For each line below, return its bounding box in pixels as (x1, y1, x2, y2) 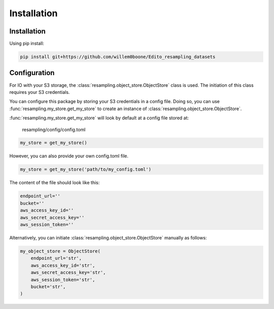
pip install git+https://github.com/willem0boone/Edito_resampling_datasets (20, 54, 216, 60)
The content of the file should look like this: (9, 180, 100, 186)
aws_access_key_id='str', (30, 262, 95, 268)
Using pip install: (9, 41, 44, 47)
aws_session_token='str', (30, 277, 95, 283)
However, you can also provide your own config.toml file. (9, 153, 129, 159)
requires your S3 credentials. (9, 89, 70, 95)
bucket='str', (30, 284, 66, 289)
